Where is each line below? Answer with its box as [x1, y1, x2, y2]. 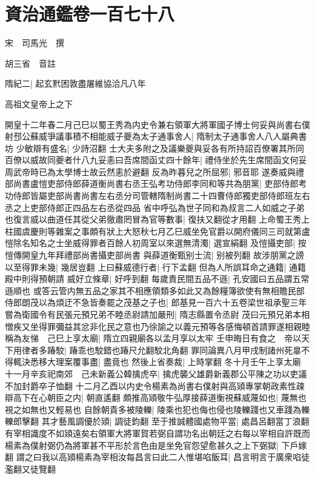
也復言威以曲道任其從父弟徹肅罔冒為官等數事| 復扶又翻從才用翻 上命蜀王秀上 [5, 213, 310, 226]
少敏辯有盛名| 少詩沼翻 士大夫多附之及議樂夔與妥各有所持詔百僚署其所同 [16, 141, 304, 154]
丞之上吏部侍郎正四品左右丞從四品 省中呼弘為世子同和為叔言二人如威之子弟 [5, 201, 305, 213]
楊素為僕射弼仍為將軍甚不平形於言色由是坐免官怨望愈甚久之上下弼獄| [5, 438, 279, 451]
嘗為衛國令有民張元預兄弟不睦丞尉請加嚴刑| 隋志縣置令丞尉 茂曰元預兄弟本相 [5, 308, 310, 320]
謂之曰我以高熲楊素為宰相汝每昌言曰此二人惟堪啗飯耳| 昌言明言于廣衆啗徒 [16, 451, 310, 463]
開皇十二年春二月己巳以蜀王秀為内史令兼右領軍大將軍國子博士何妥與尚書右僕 [5, 118, 310, 130]
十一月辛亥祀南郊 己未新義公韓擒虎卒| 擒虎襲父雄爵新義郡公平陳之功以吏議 [5, 367, 307, 380]
